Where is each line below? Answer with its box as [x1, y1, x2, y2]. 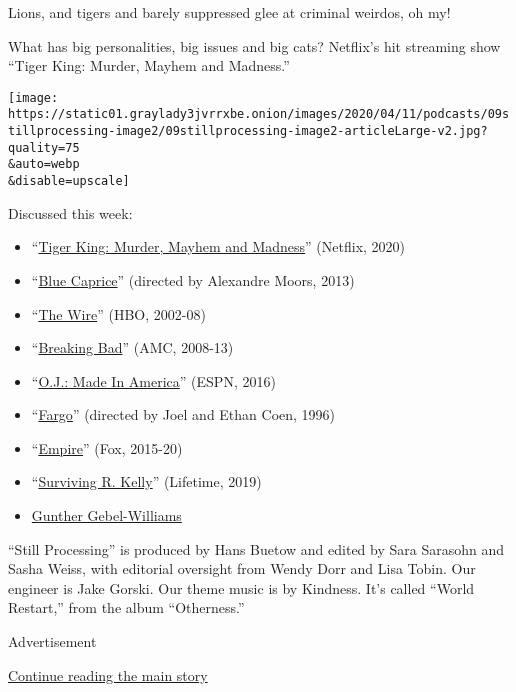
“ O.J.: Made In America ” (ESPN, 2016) [31, 370, 276, 391]
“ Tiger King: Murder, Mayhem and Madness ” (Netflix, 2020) [31, 236, 406, 257]
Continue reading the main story [8, 664, 208, 685]
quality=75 [8, 140, 80, 155]
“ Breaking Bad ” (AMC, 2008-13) [31, 337, 234, 358]
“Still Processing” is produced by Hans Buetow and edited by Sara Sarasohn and [8, 538, 505, 559]
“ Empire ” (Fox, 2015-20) [31, 437, 183, 458]
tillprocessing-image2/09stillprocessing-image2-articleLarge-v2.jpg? [8, 124, 488, 139]
